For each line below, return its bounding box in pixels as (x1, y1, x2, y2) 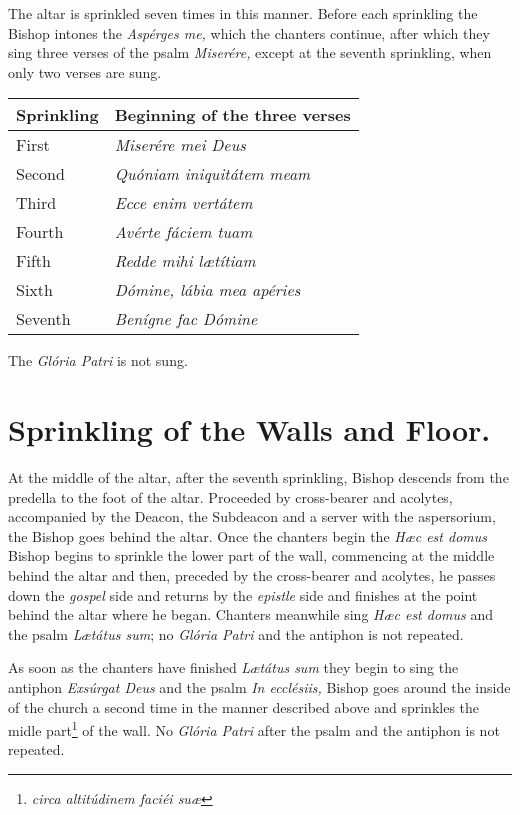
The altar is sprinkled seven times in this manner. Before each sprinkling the (8, 3, 478, 23)
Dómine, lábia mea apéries (114, 278, 301, 302)
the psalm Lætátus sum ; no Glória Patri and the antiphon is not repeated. (8, 623, 464, 644)
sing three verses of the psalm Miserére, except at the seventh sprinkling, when (8, 42, 492, 63)
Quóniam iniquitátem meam (114, 162, 311, 186)
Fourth (16, 220, 64, 244)
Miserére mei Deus (114, 133, 246, 157)
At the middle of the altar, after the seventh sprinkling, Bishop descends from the (8, 467, 509, 488)
